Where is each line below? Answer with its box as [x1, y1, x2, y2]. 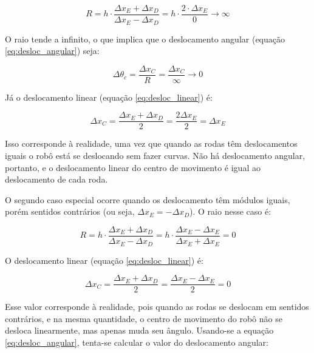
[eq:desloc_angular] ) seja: [5, 44, 100, 57]
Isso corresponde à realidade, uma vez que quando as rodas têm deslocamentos [5, 137, 298, 150]
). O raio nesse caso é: [189, 205, 271, 218]
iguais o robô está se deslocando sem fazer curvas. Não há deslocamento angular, [5, 149, 305, 162]
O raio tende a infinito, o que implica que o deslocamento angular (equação [5, 32, 285, 45]
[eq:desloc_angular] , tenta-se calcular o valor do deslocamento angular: [5, 335, 269, 348]
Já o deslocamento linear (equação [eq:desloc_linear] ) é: [5, 90, 213, 103]
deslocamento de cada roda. [5, 173, 108, 186]
